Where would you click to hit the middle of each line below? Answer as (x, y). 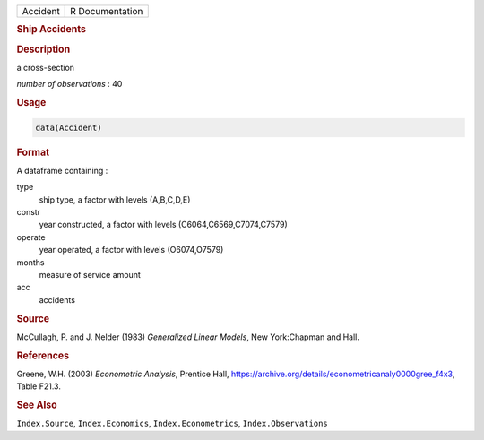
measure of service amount (90, 274)
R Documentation (107, 11)
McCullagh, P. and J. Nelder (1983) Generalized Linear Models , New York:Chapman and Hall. (188, 337)
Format (33, 152)
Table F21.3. (39, 386)
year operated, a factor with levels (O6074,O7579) (131, 250)
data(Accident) (69, 127)
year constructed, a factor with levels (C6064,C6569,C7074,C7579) (163, 225)
